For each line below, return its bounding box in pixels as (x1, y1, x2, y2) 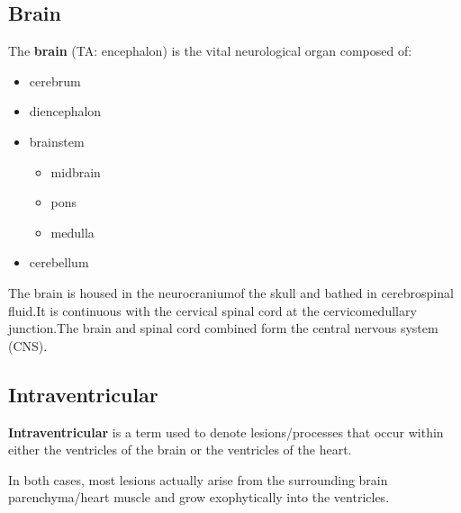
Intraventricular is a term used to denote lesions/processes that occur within (8, 422, 444, 441)
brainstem (29, 131, 85, 150)
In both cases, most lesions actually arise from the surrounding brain (8, 470, 388, 489)
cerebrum (29, 71, 81, 90)
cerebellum (29, 253, 89, 272)
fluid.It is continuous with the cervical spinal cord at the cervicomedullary (8, 301, 417, 319)
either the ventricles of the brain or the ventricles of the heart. (8, 440, 352, 459)
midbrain (50, 162, 101, 181)
